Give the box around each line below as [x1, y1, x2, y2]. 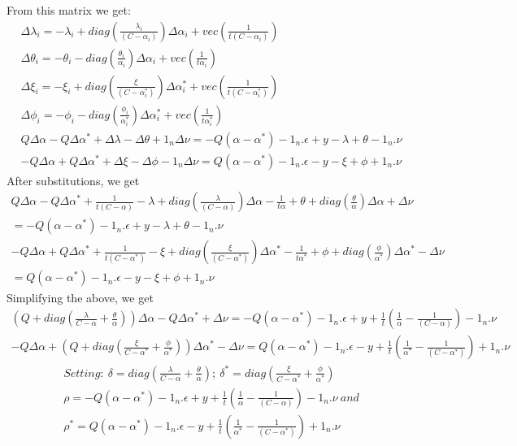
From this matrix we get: [7, 2, 131, 18]
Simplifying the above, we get [7, 288, 154, 305]
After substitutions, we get [7, 171, 140, 188]
